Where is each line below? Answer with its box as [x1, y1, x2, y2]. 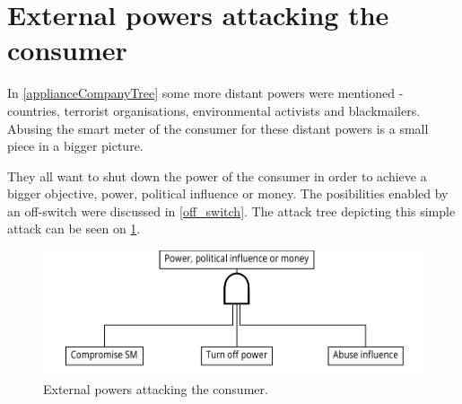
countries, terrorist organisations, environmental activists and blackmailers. [7, 101, 421, 119]
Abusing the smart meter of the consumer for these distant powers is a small [7, 119, 429, 137]
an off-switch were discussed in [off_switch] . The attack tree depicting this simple [7, 201, 456, 220]
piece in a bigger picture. [7, 136, 144, 155]
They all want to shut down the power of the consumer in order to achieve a [7, 166, 427, 185]
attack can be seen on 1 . [7, 219, 141, 238]
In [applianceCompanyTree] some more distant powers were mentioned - [7, 83, 404, 102]
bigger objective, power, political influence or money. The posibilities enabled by [7, 184, 449, 203]
